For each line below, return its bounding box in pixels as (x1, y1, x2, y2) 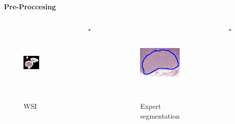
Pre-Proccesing (4, 1, 56, 11)
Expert (140, 101, 161, 111)
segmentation (140, 110, 180, 121)
